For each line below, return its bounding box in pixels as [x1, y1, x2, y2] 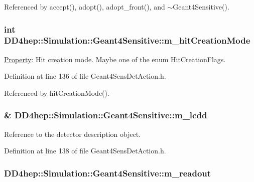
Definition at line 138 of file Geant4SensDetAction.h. [4, 145, 166, 156]
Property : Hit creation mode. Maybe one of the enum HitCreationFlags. [4, 54, 226, 64]
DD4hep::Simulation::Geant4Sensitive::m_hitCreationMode [4, 34, 250, 47]
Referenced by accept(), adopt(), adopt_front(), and [4, 2, 165, 12]
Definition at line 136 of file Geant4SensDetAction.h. [4, 71, 166, 81]
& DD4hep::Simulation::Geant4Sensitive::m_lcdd [4, 109, 207, 121]
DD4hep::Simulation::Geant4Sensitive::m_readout [4, 166, 211, 179]
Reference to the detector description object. [4, 128, 141, 139]
